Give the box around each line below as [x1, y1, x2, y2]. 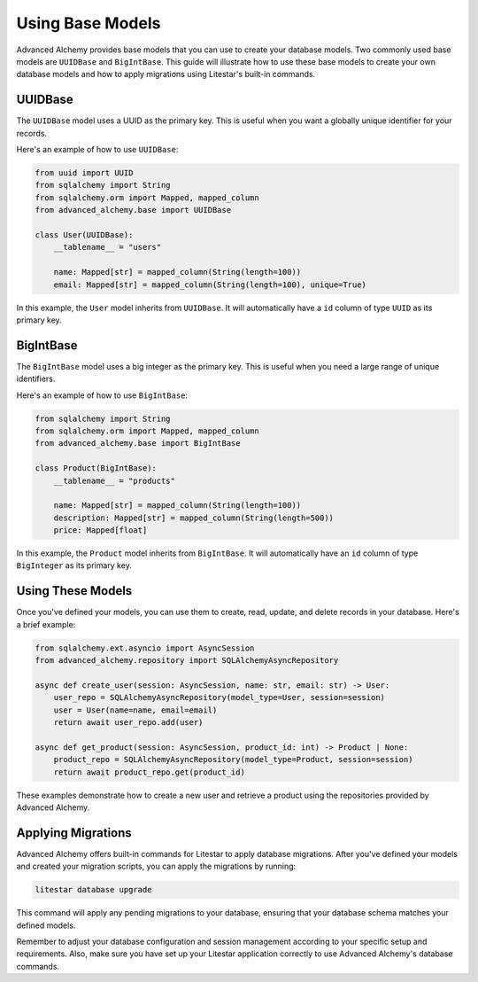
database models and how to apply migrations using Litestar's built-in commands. [16, 69, 316, 80]
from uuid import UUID [35, 168, 134, 177]
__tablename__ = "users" [53, 242, 162, 253]
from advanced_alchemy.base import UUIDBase [35, 205, 232, 215]
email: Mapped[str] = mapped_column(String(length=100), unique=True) [53, 279, 367, 290]
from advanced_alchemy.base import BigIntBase [35, 439, 241, 448]
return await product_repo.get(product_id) [53, 767, 245, 777]
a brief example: [16, 619, 76, 629]
